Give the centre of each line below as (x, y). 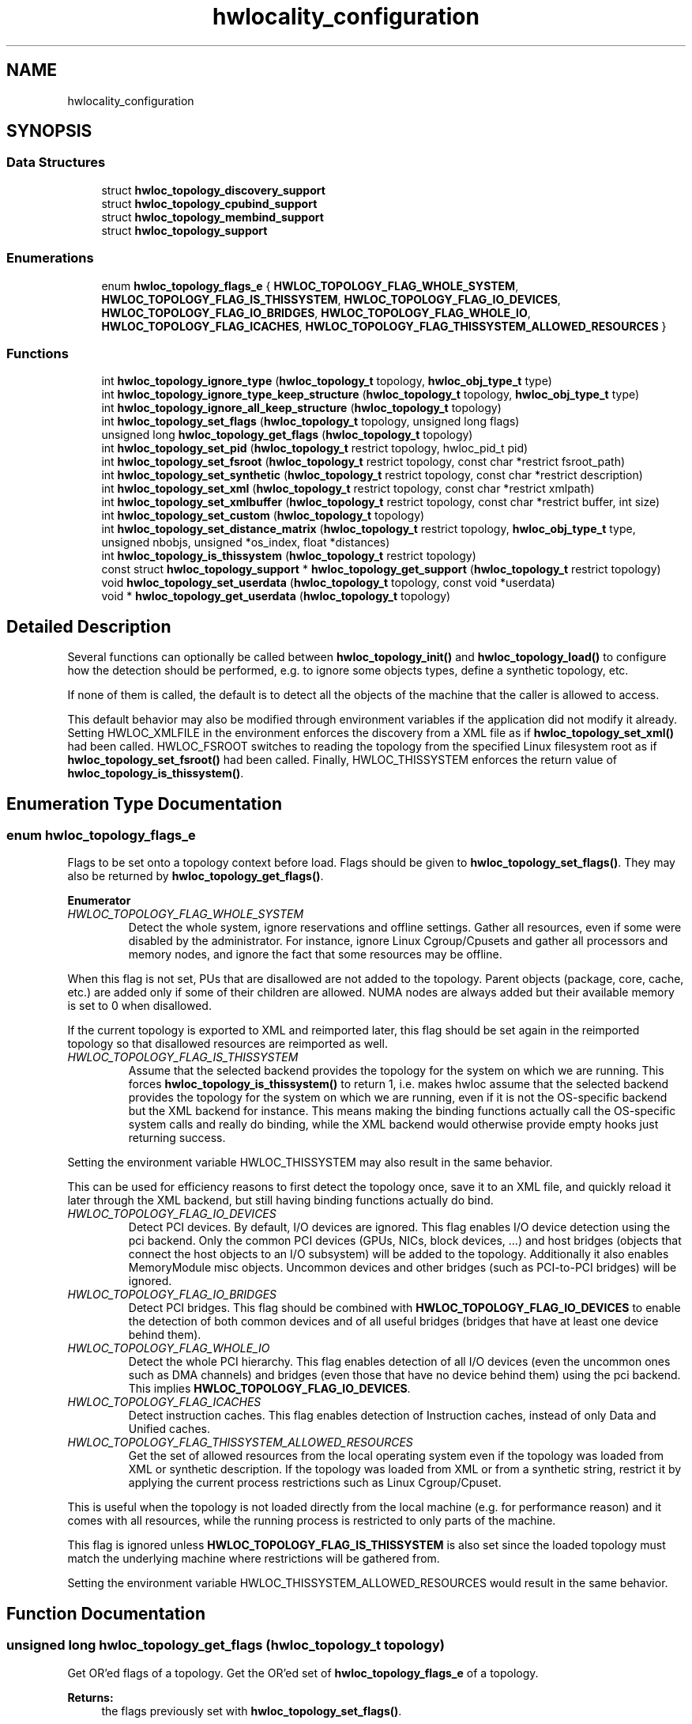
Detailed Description (89, 626)
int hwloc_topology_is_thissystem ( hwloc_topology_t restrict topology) (289, 556)
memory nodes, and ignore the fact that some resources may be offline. (315, 955)
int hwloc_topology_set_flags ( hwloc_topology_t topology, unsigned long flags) (310, 422)
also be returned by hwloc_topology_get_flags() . (196, 876)
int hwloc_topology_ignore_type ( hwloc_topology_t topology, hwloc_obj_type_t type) (327, 381)
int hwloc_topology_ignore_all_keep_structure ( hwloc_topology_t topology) (301, 408)
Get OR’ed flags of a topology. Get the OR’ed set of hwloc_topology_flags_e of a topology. (303, 1673)
